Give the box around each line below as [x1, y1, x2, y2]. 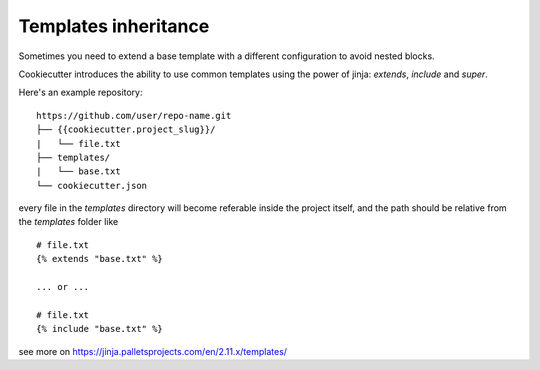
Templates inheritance [18, 15, 210, 37]
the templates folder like [18, 216, 119, 228]
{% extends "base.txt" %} [36, 253, 164, 265]
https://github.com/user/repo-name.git [36, 110, 232, 121]
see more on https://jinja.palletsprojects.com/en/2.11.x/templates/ [18, 345, 288, 357]
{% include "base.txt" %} [36, 323, 164, 335]
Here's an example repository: [18, 86, 144, 99]
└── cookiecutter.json [36, 180, 148, 191]
